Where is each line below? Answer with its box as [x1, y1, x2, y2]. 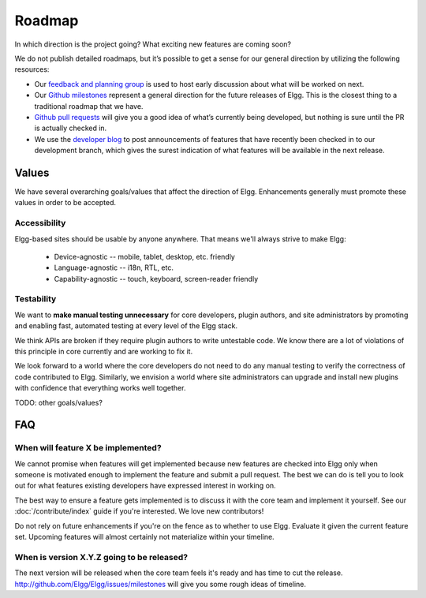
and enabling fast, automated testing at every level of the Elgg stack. [14, 321, 238, 331]
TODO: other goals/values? [14, 398, 103, 407]
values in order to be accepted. [14, 198, 117, 207]
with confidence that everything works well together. [14, 383, 186, 393]
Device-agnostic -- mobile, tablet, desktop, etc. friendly [54, 252, 236, 261]
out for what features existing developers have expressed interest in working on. [14, 481, 276, 491]
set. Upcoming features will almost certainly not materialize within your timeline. [14, 533, 275, 542]
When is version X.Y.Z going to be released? [14, 551, 189, 562]
